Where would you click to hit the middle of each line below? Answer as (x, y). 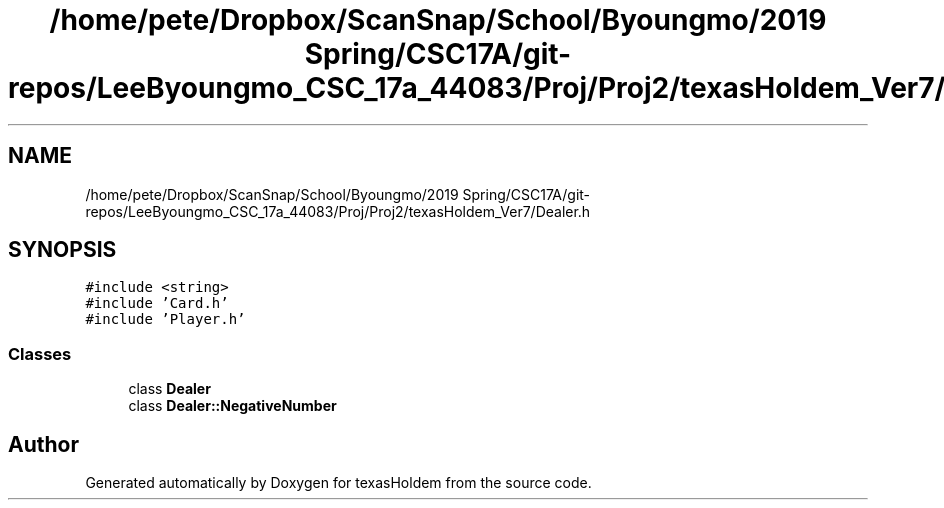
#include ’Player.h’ (165, 319)
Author (43, 444)
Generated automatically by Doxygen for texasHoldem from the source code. (338, 483)
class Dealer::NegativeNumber (232, 406)
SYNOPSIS (62, 250)
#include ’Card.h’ (157, 303)
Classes (40, 353)
